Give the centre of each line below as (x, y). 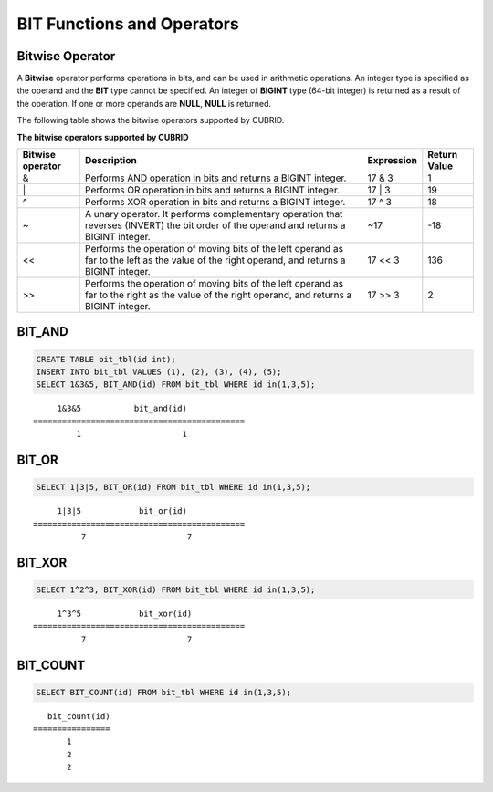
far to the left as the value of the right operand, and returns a (215, 260)
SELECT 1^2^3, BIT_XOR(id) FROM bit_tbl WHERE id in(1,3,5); (176, 589)
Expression (392, 161)
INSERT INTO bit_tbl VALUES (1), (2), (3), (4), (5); (159, 372)
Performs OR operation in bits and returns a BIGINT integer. (213, 190)
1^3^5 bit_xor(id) (125, 613)
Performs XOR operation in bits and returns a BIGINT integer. (215, 203)
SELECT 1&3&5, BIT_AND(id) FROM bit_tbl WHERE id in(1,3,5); (176, 385)
